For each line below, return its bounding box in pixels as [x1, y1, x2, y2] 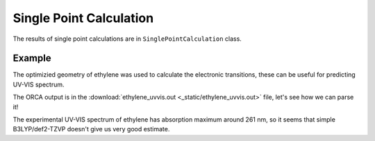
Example [12, 53, 51, 64]
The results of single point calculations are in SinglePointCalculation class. [12, 35, 242, 43]
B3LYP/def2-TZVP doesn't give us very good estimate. [12, 125, 170, 133]
